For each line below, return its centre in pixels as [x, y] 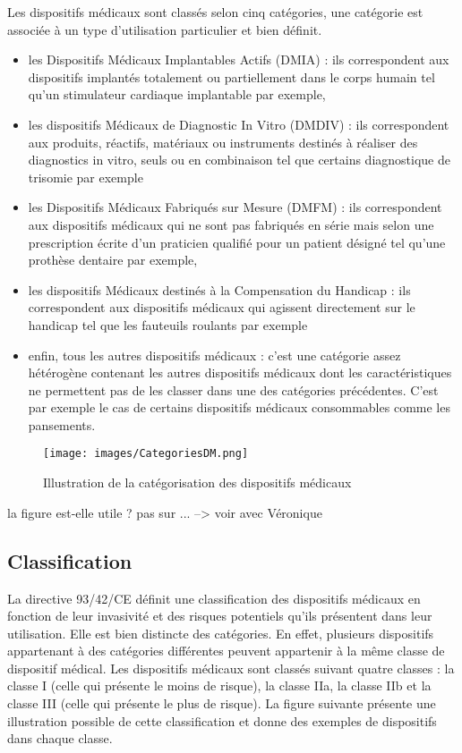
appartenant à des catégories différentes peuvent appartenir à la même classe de [226, 651]
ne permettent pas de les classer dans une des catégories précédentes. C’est [233, 389]
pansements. [62, 424]
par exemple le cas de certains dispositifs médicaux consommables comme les [239, 407]
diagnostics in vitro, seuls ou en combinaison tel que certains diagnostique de [239, 160]
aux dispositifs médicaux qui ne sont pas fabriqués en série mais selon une [231, 224]
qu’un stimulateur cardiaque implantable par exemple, [177, 94]
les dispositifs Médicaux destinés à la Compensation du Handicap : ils [219, 289]
